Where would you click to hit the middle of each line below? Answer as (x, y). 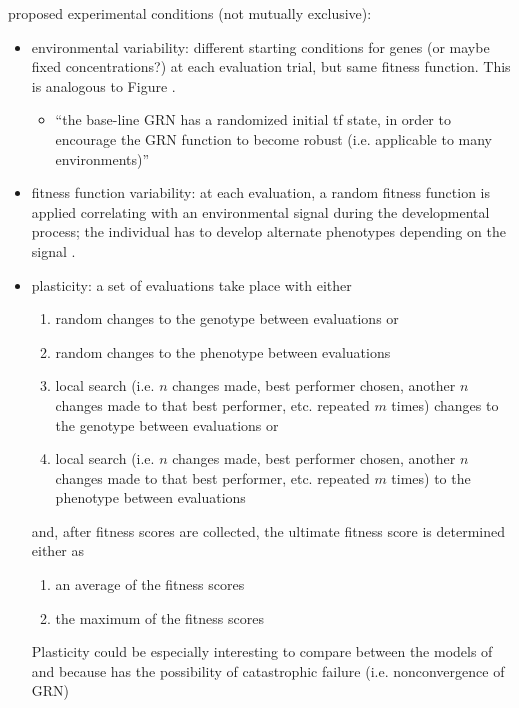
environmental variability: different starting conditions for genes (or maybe (260, 46)
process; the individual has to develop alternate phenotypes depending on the (268, 231)
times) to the (431, 477)
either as (58, 550)
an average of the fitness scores (150, 584)
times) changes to (445, 404)
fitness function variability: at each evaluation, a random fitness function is (261, 192)
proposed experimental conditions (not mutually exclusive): (190, 13)
